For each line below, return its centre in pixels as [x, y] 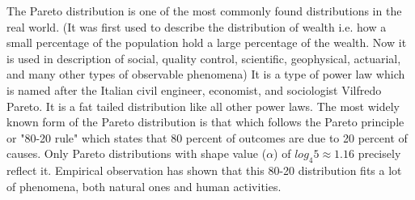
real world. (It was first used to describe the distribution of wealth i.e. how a [197, 26]
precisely [379, 153]
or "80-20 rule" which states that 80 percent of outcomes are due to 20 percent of [207, 137]
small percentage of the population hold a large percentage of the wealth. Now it [207, 43]
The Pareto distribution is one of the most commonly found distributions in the [204, 11]
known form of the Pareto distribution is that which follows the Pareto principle [205, 122]
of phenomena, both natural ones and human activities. [144, 186]
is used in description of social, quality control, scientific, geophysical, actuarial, [204, 58]
